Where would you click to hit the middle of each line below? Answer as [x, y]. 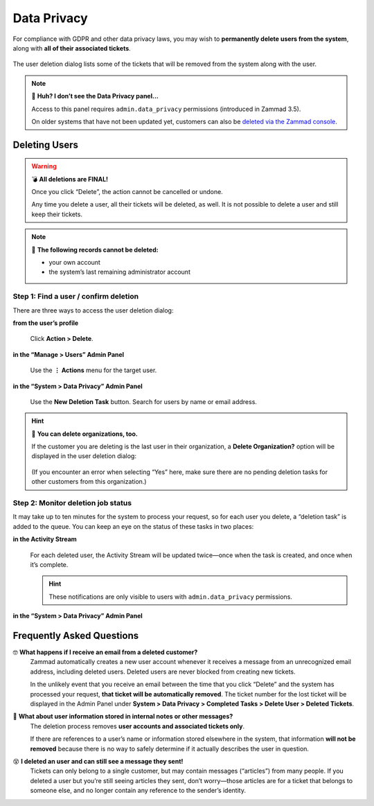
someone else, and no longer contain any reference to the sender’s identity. [138, 791]
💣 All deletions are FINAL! [70, 179]
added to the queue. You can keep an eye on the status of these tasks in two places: [133, 526]
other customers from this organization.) [89, 482]
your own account [74, 263]
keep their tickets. [57, 214]
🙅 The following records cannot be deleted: [95, 249]
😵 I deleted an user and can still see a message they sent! [98, 761]
